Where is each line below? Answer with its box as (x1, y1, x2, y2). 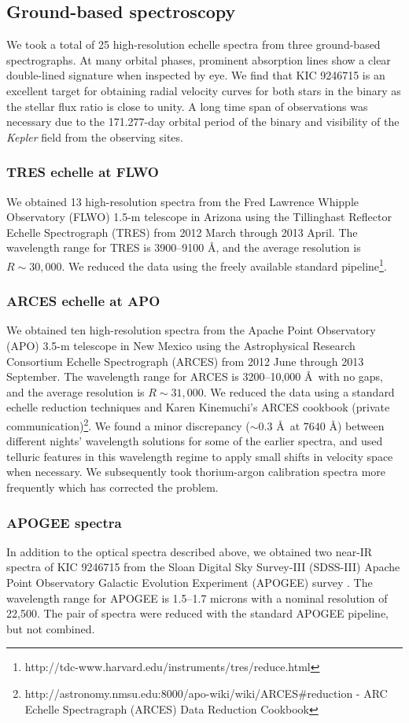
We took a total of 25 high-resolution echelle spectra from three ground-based (6, 36, 381, 53)
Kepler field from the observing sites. (6, 128, 183, 145)
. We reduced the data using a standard (203, 383, 395, 400)
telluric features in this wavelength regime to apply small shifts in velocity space (6, 448, 393, 464)
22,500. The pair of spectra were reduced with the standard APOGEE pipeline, (6, 605, 389, 622)
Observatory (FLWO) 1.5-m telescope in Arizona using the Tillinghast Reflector (6, 208, 392, 225)
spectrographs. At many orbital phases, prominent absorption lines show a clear (6, 51, 391, 68)
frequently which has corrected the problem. (6, 479, 219, 496)
